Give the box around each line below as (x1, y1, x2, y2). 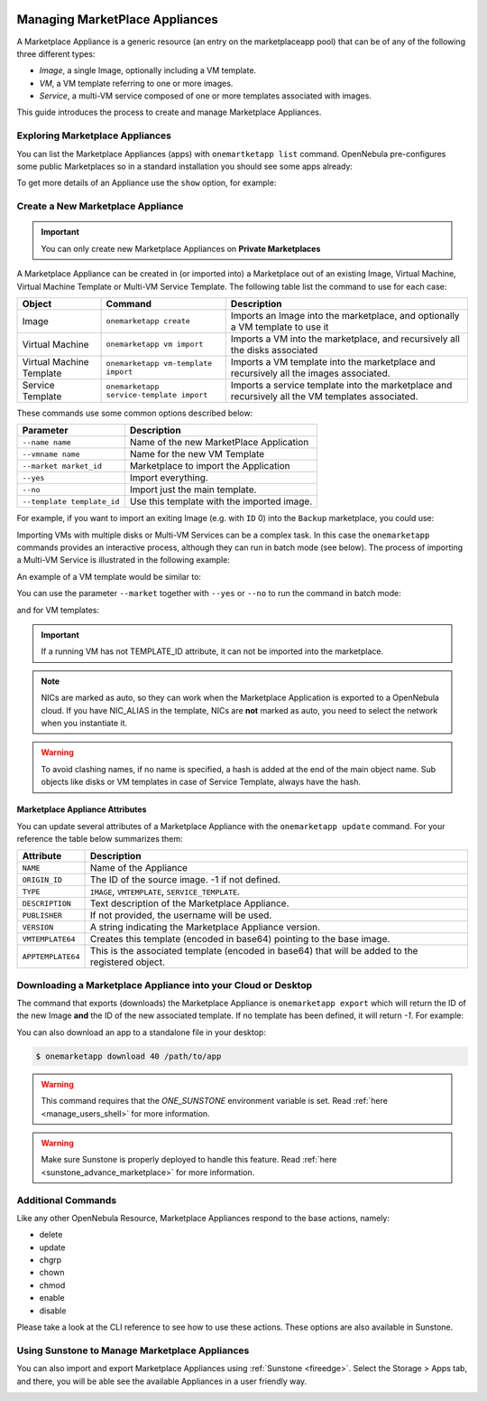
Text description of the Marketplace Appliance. (89, 897, 289, 910)
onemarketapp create (106, 316, 191, 326)
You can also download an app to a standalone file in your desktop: (16, 1026, 266, 1038)
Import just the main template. (129, 483, 257, 496)
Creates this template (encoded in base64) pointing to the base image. (89, 933, 391, 946)
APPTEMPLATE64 (22, 951, 80, 961)
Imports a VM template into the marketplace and (230, 355, 436, 368)
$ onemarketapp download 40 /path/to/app (35, 1051, 222, 1061)
